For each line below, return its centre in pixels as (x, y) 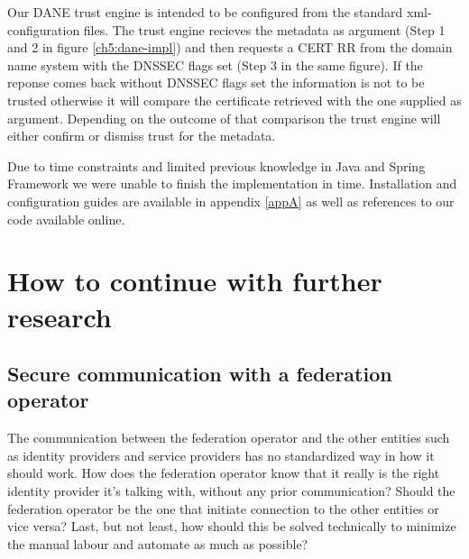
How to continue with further (195, 281)
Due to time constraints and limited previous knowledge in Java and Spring (216, 165)
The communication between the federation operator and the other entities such (229, 438)
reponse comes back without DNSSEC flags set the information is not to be (216, 82)
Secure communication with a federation (200, 374)
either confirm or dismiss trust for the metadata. (142, 136)
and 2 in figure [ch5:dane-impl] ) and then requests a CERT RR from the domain (230, 47)
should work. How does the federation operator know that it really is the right (224, 473)
